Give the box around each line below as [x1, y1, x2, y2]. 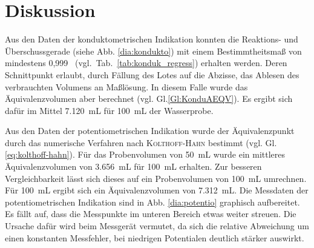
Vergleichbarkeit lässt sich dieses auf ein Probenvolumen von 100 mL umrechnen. [5, 172, 307, 184]
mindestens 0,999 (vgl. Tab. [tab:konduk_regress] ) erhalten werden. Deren [5, 56, 287, 69]
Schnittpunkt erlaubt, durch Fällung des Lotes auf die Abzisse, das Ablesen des [5, 68, 299, 81]
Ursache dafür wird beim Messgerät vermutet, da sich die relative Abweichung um [5, 220, 309, 232]
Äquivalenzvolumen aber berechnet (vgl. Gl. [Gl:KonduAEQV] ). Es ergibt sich [5, 92, 293, 105]
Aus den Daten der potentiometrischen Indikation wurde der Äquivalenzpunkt [5, 124, 295, 137]
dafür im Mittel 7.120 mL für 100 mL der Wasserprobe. [5, 104, 214, 116]
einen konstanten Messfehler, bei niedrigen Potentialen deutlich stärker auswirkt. [5, 231, 304, 244]
